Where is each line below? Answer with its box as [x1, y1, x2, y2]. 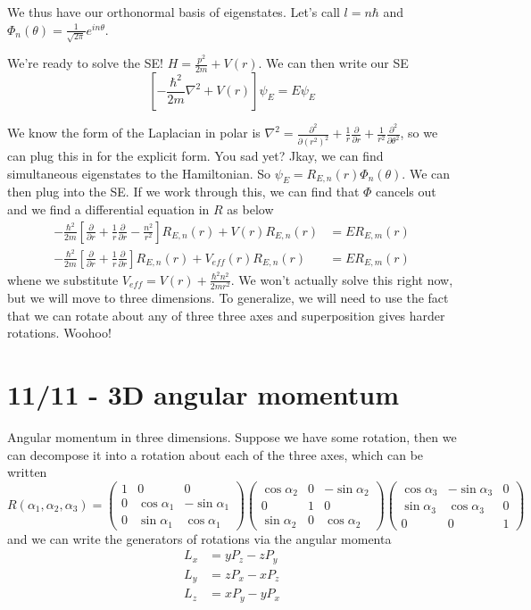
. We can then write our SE [258, 54, 409, 72]
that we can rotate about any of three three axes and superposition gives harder [7, 305, 445, 324]
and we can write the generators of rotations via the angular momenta [7, 529, 392, 547]
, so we [400, 123, 438, 142]
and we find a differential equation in [7, 200, 210, 219]
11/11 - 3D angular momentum [7, 375, 400, 412]
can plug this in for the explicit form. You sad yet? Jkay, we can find [7, 146, 384, 165]
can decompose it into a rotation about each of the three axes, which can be [7, 445, 424, 464]
